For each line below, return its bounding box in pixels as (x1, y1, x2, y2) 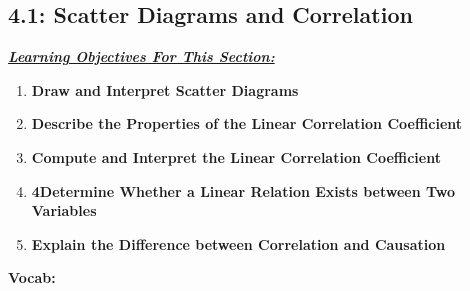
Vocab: (8, 267, 56, 288)
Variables (31, 200, 97, 221)
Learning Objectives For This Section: (8, 46, 275, 67)
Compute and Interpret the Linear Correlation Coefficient (31, 146, 441, 167)
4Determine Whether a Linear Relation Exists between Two (31, 180, 456, 201)
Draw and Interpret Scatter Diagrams (31, 79, 299, 100)
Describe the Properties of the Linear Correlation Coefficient (31, 113, 463, 134)
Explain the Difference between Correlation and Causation (31, 233, 446, 254)
